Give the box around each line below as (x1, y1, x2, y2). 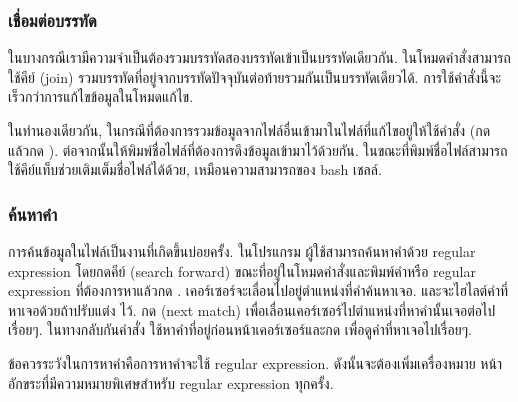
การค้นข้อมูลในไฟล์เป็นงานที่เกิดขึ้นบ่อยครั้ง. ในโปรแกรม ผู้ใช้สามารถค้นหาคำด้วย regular (8, 241, 476, 261)
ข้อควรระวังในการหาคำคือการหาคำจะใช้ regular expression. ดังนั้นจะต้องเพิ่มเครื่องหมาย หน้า (8, 352, 503, 373)
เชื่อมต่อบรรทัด (8, 7, 97, 32)
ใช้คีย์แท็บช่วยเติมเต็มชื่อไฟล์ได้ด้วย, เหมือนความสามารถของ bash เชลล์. (8, 159, 382, 180)
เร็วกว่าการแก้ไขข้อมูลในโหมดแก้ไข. (8, 86, 194, 107)
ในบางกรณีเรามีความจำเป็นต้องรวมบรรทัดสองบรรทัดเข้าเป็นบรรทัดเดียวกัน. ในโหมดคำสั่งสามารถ (8, 47, 511, 68)
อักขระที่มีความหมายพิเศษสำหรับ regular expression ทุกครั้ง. (8, 372, 334, 393)
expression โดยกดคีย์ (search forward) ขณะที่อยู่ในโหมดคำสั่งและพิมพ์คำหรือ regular (8, 260, 476, 281)
